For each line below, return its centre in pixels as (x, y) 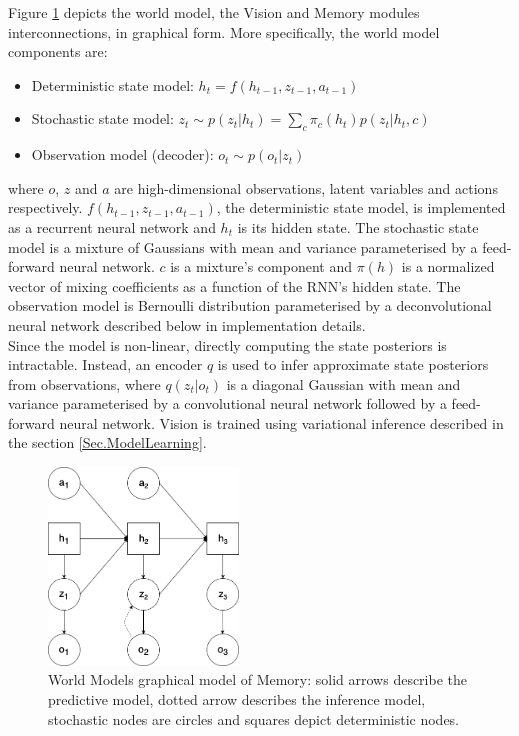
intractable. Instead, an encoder (105, 364)
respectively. (45, 207)
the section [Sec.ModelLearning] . (107, 442)
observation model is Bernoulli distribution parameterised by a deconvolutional (250, 305)
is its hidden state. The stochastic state (358, 226)
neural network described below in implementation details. (187, 324)
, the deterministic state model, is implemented (361, 207)
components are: (58, 51)
